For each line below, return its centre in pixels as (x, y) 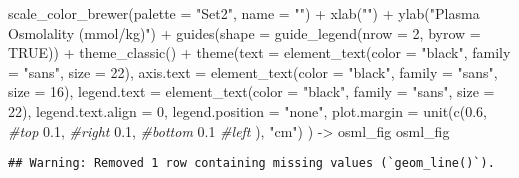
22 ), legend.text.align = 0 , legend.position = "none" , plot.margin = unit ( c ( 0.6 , (248, 110)
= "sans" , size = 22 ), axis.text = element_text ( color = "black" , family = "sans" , (253, 71)
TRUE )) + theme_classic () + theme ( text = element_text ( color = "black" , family (259, 52)
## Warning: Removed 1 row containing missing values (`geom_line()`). (251, 163)
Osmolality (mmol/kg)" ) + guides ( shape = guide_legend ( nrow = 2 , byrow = (244, 32)
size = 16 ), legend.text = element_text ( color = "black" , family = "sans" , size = (251, 91)
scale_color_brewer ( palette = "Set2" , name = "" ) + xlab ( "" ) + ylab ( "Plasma (244, 13)
